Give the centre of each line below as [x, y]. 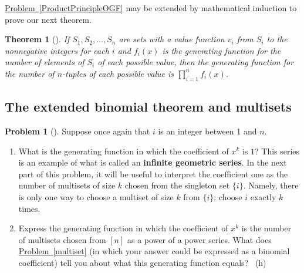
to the [277, 39]
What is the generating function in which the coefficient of [124, 151]
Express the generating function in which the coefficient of [123, 228]
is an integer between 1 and [207, 131]
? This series [277, 151]
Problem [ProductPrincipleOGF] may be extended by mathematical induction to [151, 8]
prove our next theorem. [48, 19]
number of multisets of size [67, 185]
